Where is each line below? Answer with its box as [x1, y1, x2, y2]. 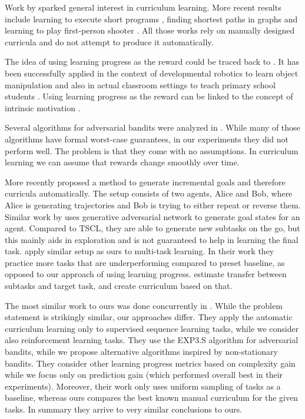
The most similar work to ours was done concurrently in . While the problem [5, 299, 283, 311]
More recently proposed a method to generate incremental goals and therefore [5, 175, 286, 188]
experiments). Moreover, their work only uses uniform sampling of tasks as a [5, 380, 281, 392]
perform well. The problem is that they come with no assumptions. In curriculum [5, 144, 299, 157]
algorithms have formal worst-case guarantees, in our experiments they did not [5, 132, 289, 145]
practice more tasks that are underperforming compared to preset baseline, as [5, 256, 285, 268]
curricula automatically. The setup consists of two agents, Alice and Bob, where [5, 187, 293, 199]
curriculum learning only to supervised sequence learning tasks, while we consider [5, 322, 299, 334]
